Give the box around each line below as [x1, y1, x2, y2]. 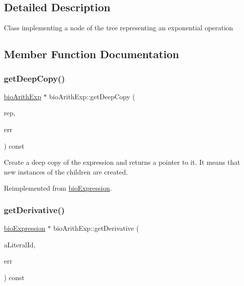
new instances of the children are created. [4, 166, 128, 176]
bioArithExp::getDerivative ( [53, 223, 139, 233]
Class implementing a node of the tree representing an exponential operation [4, 22, 233, 33]
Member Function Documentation [4, 46, 180, 62]
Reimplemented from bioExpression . [4, 183, 112, 193]
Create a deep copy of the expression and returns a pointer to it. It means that [4, 157, 240, 167]
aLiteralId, [4, 239, 36, 249]
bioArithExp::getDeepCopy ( [49, 91, 135, 101]
